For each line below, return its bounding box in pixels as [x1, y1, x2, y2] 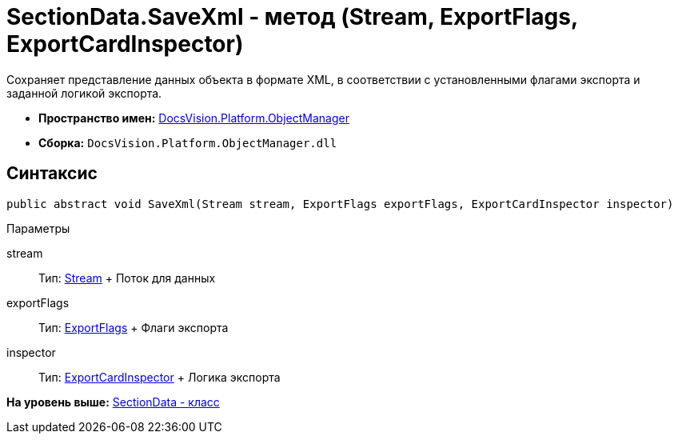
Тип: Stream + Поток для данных [38, 270, 216, 285]
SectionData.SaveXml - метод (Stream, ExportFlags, [6, 3, 578, 30]
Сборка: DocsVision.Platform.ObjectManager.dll [38, 135, 337, 150]
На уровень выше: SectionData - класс [6, 394, 220, 409]
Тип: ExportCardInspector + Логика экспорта [38, 370, 281, 384]
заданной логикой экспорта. [6, 86, 162, 100]
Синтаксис [6, 163, 98, 184]
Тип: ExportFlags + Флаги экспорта [38, 320, 229, 334]
